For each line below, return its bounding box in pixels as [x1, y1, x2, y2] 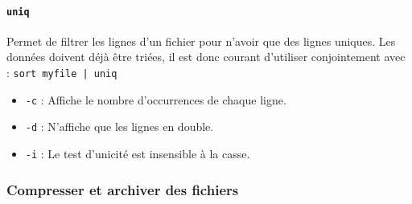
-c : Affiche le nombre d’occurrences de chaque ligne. [25, 91, 286, 108]
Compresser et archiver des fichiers [6, 179, 239, 199]
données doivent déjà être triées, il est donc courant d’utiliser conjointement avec [6, 48, 406, 65]
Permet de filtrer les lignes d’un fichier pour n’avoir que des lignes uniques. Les [6, 32, 396, 49]
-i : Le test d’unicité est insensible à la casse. [25, 145, 250, 162]
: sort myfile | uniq [6, 64, 117, 81]
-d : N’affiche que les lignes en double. [25, 118, 214, 135]
